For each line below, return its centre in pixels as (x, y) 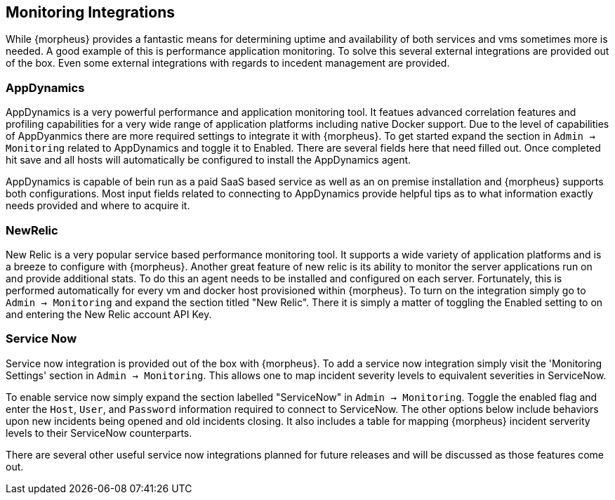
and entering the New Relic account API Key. (109, 314)
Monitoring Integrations (91, 12)
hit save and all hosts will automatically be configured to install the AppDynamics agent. (209, 160)
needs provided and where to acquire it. (98, 206)
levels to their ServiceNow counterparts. (99, 433)
